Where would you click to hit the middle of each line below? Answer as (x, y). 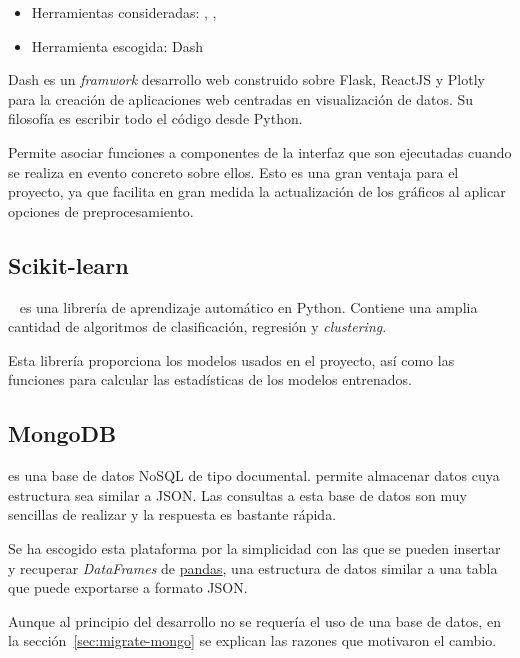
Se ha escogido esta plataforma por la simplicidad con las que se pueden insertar (254, 547)
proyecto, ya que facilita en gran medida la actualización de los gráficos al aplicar (257, 191)
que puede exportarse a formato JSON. (128, 587)
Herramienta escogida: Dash (117, 45)
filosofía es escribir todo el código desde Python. (155, 118)
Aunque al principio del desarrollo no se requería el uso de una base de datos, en (254, 620)
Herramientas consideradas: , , (124, 12)
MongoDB (62, 433)
